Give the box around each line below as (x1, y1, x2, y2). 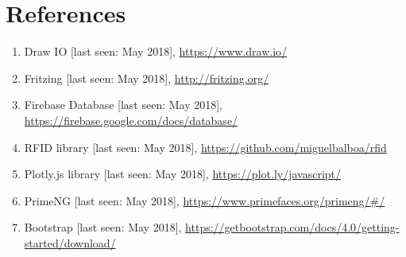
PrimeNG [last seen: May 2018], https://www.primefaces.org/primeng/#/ (24, 192, 385, 208)
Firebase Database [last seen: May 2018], (24, 96, 223, 113)
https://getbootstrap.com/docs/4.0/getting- (185, 219, 400, 236)
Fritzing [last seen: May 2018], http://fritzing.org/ (24, 69, 269, 86)
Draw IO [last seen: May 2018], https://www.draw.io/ (24, 43, 288, 60)
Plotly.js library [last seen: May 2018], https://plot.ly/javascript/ (24, 165, 342, 182)
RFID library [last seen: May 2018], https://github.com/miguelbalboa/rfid (24, 138, 387, 155)
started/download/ (24, 234, 116, 251)
